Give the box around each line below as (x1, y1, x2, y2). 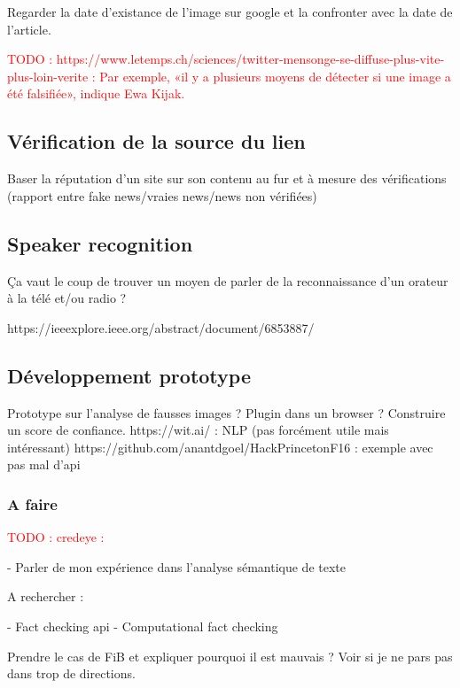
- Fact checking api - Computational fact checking (7, 616, 278, 635)
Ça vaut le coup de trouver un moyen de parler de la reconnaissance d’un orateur (7, 271, 448, 290)
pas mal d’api (7, 455, 81, 474)
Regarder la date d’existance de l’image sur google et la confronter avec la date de (7, 3, 453, 20)
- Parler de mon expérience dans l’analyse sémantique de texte (7, 557, 347, 576)
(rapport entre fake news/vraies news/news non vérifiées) (7, 186, 317, 205)
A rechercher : (7, 587, 84, 606)
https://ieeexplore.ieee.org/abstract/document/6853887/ (7, 318, 315, 336)
